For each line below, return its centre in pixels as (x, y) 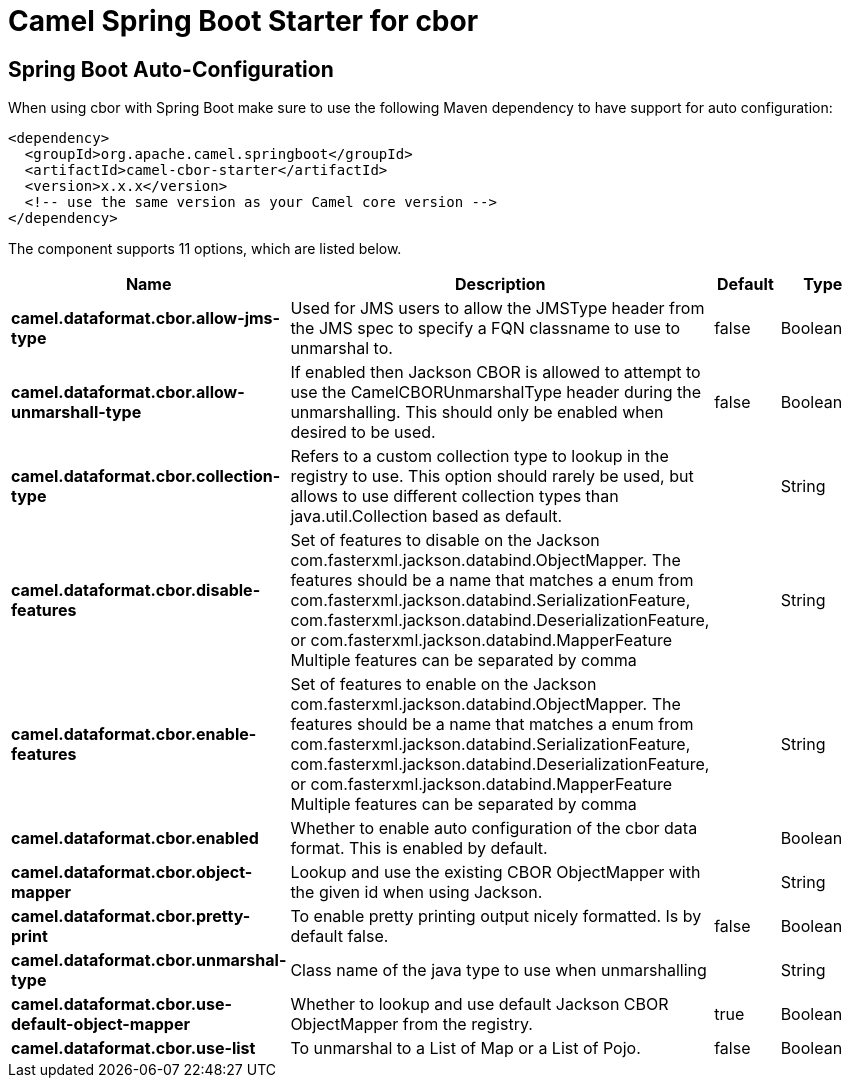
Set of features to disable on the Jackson (445, 540)
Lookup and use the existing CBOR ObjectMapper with (495, 872)
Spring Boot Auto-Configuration (171, 69)
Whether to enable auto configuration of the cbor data (494, 828)
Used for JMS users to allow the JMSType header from (497, 308)
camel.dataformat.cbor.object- (132, 872)
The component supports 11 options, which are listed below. (205, 249)
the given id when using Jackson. (416, 892)
